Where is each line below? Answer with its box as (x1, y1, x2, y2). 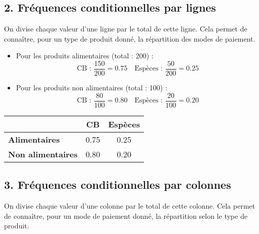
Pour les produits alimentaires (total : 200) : (16, 50, 154, 61)
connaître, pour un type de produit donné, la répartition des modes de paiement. (4, 33, 255, 44)
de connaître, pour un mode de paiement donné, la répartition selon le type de (4, 210, 248, 221)
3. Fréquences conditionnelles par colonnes (4, 177, 231, 192)
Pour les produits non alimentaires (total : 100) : (16, 82, 167, 93)
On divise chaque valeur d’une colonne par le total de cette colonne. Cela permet (4, 200, 255, 211)
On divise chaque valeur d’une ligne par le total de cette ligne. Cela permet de (4, 23, 247, 34)
